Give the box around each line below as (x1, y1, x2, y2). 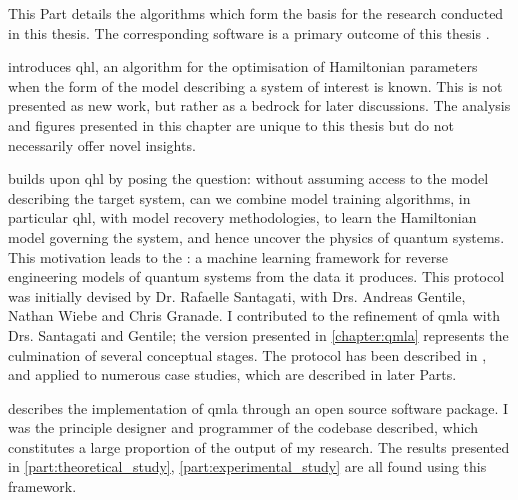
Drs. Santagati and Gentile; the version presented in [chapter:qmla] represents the (8, 324, 509, 345)
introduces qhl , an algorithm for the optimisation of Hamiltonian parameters (8, 56, 478, 77)
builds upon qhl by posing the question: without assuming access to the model (8, 168, 489, 189)
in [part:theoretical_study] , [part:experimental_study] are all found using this (8, 456, 487, 477)
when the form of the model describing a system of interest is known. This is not (8, 75, 503, 96)
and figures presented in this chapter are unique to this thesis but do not (8, 114, 454, 135)
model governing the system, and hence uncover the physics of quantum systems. (8, 226, 505, 247)
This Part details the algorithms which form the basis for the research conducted (8, 3, 504, 23)
